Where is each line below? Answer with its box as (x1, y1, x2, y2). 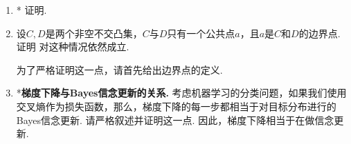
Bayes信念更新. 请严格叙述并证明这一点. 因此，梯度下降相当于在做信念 (16, 112, 334, 127)
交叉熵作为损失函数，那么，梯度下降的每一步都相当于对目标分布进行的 (16, 99, 336, 113)
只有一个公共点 (167, 25, 235, 40)
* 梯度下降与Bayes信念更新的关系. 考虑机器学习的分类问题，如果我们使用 (16, 85, 347, 100)
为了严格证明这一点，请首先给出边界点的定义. (16, 62, 223, 76)
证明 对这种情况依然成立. (16, 39, 129, 54)
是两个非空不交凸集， (45, 25, 143, 40)
